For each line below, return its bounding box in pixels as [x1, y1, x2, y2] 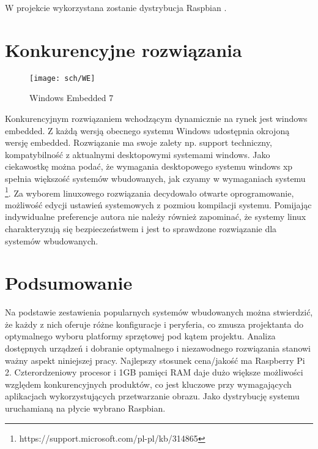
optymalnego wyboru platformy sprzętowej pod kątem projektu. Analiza [5, 330, 276, 342]
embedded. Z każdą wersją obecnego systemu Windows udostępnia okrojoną [5, 124, 290, 137]
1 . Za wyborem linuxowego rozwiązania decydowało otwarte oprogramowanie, [5, 184, 294, 199]
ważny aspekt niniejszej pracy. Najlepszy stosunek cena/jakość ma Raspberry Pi [5, 353, 305, 366]
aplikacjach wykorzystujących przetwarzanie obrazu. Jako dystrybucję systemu [5, 390, 300, 402]
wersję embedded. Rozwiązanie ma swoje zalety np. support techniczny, [5, 136, 272, 149]
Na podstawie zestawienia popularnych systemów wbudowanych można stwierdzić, [5, 306, 313, 319]
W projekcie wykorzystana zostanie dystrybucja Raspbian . [5, 1, 227, 13]
